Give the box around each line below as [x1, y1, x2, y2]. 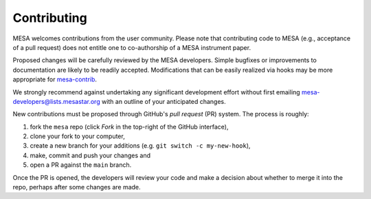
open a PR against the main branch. [30, 161, 132, 169]
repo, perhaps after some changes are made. [12, 183, 141, 191]
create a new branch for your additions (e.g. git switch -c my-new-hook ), [30, 142, 251, 150]
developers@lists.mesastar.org [12, 97, 100, 105]
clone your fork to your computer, [30, 132, 125, 140]
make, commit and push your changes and [30, 151, 151, 159]
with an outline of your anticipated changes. [101, 97, 226, 105]
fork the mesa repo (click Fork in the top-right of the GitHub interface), [30, 122, 229, 131]
